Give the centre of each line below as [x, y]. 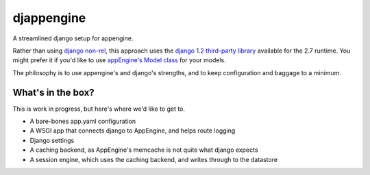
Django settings [52, 140]
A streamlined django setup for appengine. [73, 38]
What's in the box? [54, 92]
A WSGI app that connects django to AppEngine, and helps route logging [133, 131]
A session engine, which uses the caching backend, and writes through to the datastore [153, 159]
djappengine [49, 18]
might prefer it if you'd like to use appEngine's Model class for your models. [119, 60]
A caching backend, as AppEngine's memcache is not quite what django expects [144, 150]
